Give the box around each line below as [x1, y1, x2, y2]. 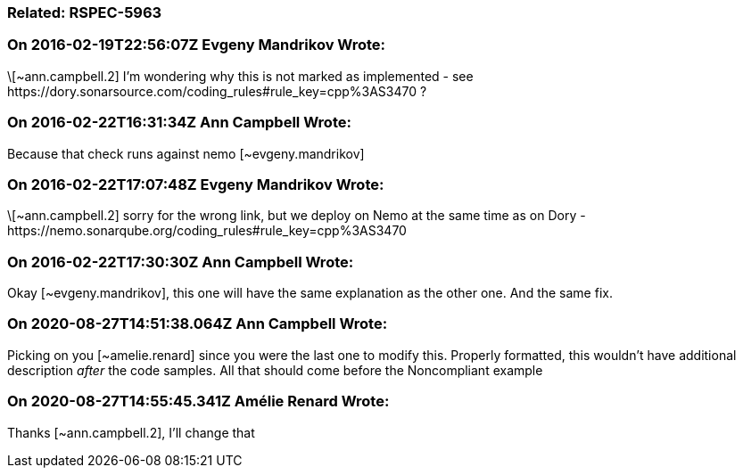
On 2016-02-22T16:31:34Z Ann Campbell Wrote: [7, 113, 351, 132]
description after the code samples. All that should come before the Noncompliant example [7, 362, 543, 378]
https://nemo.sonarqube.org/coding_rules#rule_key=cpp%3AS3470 [7, 223, 407, 239]
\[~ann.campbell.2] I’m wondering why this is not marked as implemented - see [7, 68, 474, 84]
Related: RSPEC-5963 [7, 4, 162, 21]
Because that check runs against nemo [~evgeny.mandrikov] [7, 145, 365, 161]
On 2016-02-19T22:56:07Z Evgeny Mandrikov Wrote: [7, 36, 386, 54]
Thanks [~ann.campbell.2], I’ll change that [7, 424, 255, 440]
